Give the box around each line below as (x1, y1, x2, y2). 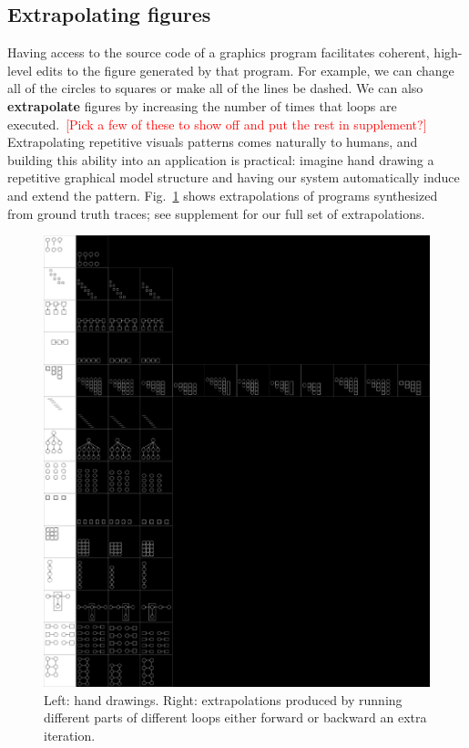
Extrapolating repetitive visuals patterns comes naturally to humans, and (7, 132, 418, 151)
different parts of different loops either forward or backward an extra (44, 708, 427, 727)
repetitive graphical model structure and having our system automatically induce (7, 168, 460, 187)
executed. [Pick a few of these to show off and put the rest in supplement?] (7, 114, 427, 133)
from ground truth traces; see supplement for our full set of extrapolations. (7, 203, 425, 223)
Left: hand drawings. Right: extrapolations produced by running (44, 690, 403, 709)
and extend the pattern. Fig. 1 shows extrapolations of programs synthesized (7, 185, 438, 204)
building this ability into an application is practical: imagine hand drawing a (7, 150, 434, 169)
